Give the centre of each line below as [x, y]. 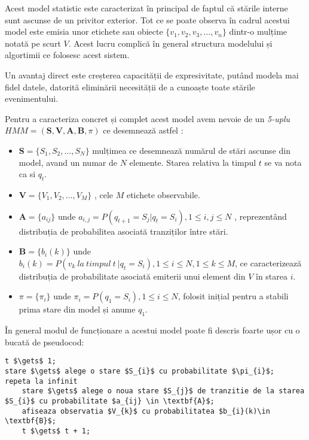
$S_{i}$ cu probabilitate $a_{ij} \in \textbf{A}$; [110, 401]
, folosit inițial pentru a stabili [233, 296]
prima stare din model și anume [77, 309]
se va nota [283, 162]
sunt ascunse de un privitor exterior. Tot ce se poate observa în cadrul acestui [147, 19]
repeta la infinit [41, 381]
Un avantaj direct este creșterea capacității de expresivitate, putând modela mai [152, 75]
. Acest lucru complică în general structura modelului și [170, 43]
